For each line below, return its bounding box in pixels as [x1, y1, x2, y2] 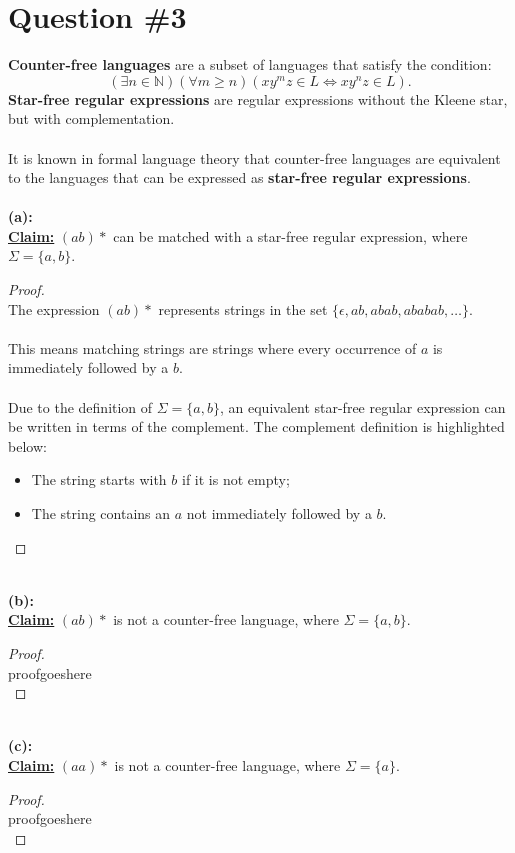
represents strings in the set [158, 298, 328, 319]
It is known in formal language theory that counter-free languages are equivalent [8, 147, 501, 168]
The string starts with [31, 469, 167, 490]
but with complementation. [8, 108, 175, 129]
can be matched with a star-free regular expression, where [113, 225, 468, 246]
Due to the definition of [8, 396, 153, 417]
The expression [8, 298, 100, 319]
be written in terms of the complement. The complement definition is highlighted [8, 416, 505, 437]
